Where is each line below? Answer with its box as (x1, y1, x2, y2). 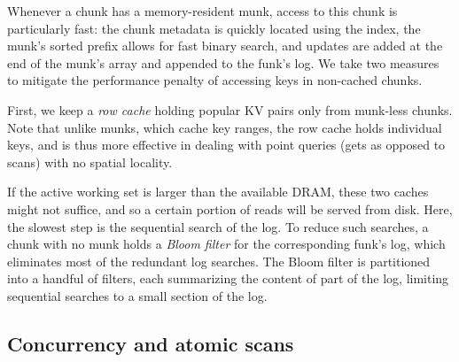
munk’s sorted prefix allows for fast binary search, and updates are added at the (7, 36, 443, 55)
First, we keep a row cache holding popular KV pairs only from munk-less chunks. (7, 100, 453, 119)
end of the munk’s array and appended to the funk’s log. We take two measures (7, 53, 440, 72)
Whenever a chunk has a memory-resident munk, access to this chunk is (7, 2, 398, 19)
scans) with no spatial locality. (7, 152, 173, 171)
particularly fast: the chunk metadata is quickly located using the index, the (7, 19, 421, 37)
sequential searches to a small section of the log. (7, 286, 268, 304)
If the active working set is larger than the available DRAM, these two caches (7, 182, 429, 201)
